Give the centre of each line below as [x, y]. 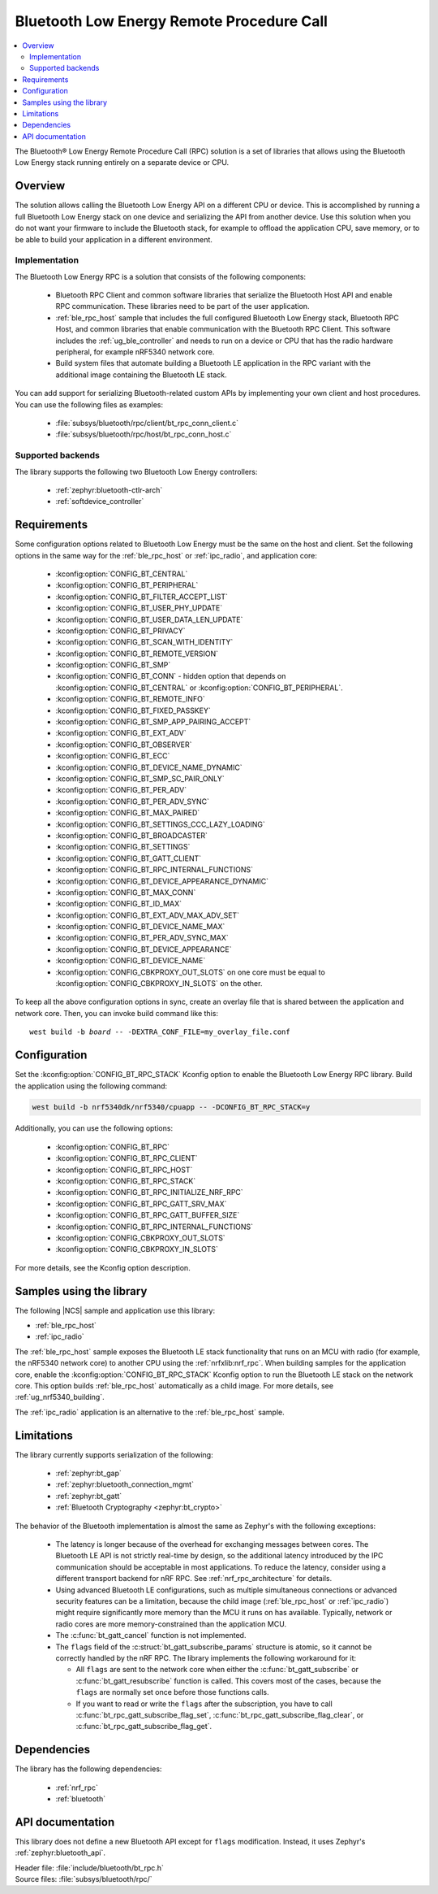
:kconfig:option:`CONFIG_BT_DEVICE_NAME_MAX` [140, 927]
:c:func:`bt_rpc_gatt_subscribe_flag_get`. [144, 1727]
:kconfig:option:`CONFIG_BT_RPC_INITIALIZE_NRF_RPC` [149, 1192]
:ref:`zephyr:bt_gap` [88, 1473]
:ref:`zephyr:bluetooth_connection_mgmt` [125, 1484]
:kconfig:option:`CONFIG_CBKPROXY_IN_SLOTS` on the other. [159, 984]
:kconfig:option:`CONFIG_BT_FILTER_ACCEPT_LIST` [142, 597]
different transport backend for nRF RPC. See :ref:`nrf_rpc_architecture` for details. [194, 1579]
